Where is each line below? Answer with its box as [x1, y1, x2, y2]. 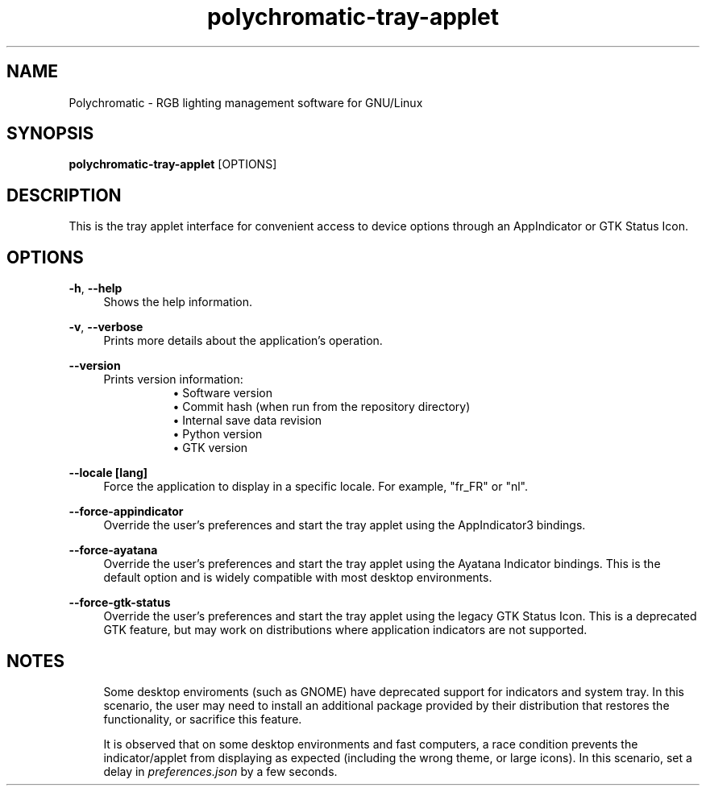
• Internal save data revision [172, 413, 322, 428]
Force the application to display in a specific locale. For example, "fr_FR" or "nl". [103, 479, 529, 494]
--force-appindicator [69, 504, 184, 519]
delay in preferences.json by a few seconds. [103, 764, 338, 778]
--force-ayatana [69, 543, 158, 558]
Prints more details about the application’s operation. [103, 334, 383, 348]
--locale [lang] [69, 466, 148, 480]
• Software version [172, 386, 272, 400]
